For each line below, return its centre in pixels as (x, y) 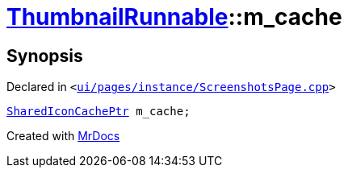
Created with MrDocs (63, 136)
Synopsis (45, 56)
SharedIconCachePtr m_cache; (99, 112)
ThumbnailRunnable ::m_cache (174, 17)
